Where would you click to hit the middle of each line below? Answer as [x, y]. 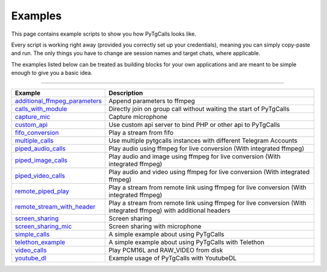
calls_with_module [41, 109]
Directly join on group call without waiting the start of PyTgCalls [199, 109]
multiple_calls [34, 140]
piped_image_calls [41, 160]
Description [126, 92]
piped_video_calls [40, 175]
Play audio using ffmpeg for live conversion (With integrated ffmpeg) [206, 148]
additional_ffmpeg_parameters [58, 101]
